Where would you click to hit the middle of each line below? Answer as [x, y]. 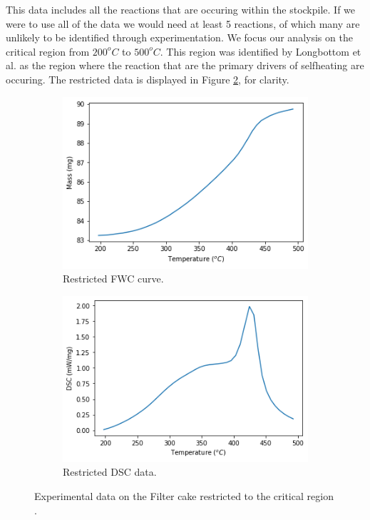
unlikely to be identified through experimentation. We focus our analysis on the [179, 37]
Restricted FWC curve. [113, 279]
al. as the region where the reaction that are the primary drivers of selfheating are [185, 65]
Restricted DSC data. [110, 472]
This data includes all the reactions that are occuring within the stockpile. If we [181, 9]
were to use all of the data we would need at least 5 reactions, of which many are [183, 23]
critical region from [48, 51]
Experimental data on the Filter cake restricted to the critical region [184, 496]
